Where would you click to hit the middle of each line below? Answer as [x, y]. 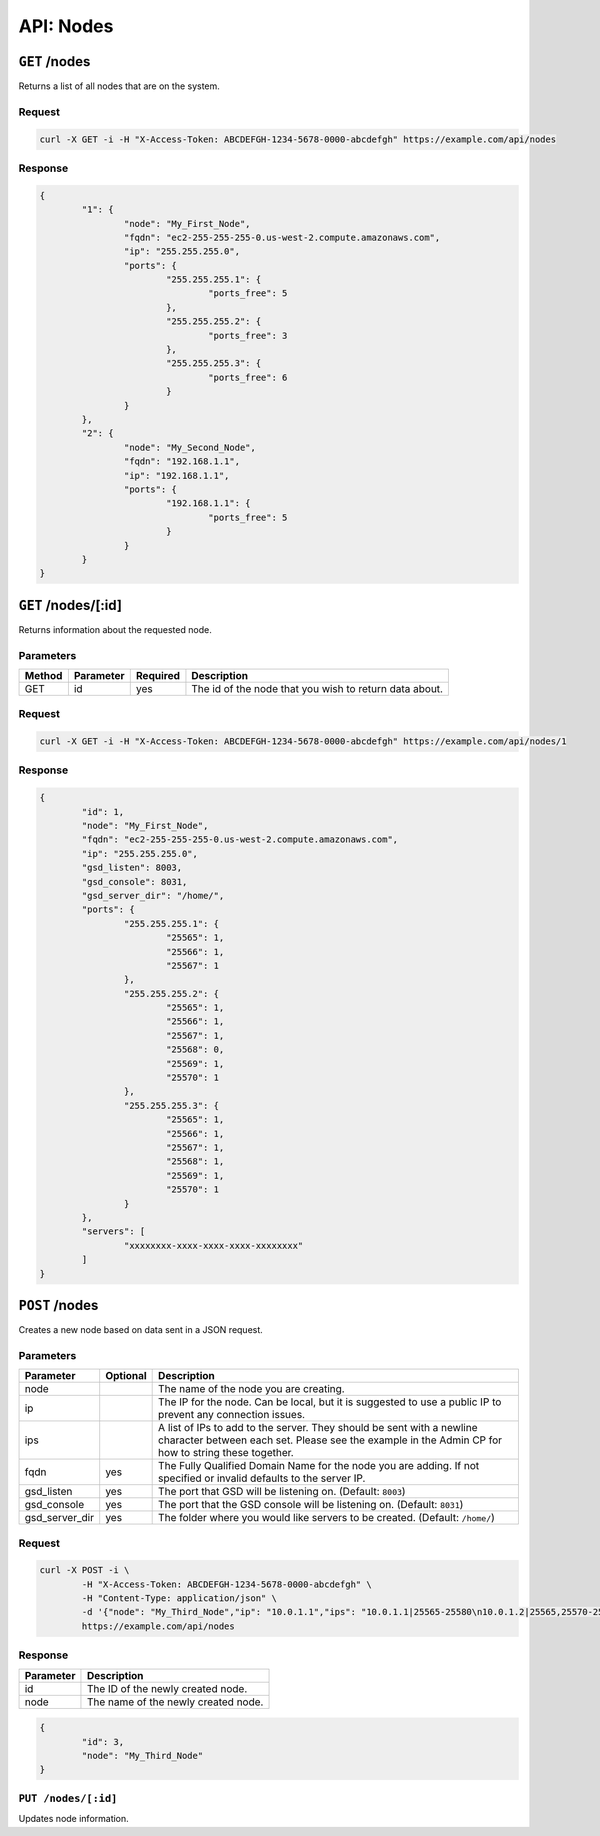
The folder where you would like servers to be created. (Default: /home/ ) [326, 1518]
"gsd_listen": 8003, [132, 868]
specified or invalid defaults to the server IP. [262, 1478]
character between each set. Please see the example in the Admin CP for [330, 1440]
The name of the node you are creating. [251, 1389]
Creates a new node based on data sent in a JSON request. [141, 1330]
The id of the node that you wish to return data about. [317, 688]
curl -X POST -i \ [84, 1570]
